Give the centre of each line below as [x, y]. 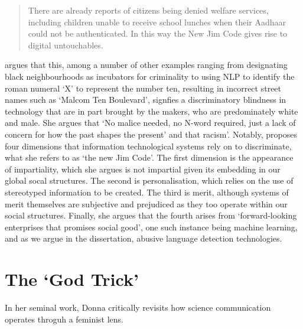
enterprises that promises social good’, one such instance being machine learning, [151, 227]
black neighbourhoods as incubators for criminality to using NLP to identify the [150, 76]
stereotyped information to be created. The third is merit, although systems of [147, 192]
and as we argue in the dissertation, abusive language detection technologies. [144, 238]
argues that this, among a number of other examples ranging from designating [146, 65]
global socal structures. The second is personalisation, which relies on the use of [149, 180]
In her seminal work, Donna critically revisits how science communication [138, 307]
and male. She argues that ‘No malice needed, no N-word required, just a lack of [150, 123]
